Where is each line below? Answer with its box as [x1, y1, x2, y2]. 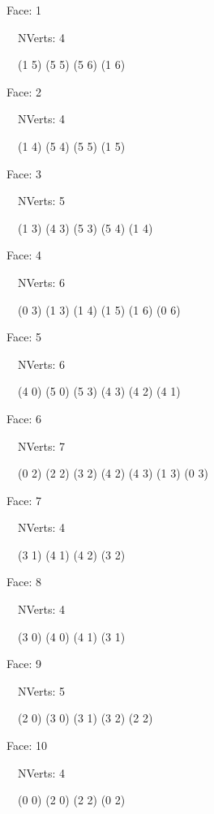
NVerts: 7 [17, 437, 66, 454]
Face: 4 [6, 246, 41, 263]
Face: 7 [6, 491, 41, 508]
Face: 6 [6, 409, 41, 426]
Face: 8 [6, 573, 41, 590]
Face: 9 [6, 655, 41, 672]
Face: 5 [6, 328, 41, 345]
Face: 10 [6, 737, 47, 754]
